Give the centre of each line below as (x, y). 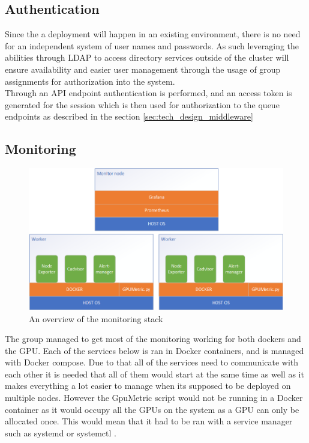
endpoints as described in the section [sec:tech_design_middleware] (129, 116)
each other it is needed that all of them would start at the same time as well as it (154, 374)
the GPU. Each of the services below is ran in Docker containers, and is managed (154, 350)
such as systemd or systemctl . (61, 432)
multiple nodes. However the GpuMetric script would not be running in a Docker (154, 398)
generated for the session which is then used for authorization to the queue (142, 104)
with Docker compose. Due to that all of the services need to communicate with (152, 362)
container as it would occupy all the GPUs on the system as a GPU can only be (152, 409)
